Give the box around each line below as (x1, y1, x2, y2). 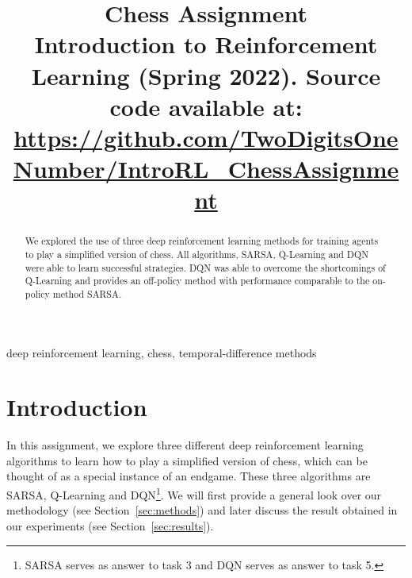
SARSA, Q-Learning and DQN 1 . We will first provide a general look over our (6, 484, 382, 503)
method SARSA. (52, 287, 122, 300)
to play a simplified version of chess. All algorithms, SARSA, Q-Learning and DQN (25, 247, 369, 260)
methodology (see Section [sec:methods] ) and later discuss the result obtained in (6, 502, 398, 518)
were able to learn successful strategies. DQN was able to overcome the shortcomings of (25, 260, 386, 274)
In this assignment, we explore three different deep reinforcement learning (6, 437, 364, 453)
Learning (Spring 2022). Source (31, 59, 381, 91)
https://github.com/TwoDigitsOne (13, 121, 399, 153)
